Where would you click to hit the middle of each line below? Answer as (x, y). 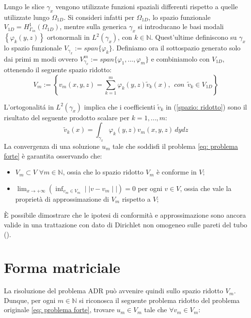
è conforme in (176, 172)
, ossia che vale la (206, 188)
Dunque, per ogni (30, 300)
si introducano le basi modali (181, 26)
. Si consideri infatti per (99, 17)
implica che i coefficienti (120, 106)
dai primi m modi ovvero (41, 58)
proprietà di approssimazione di (62, 199)
